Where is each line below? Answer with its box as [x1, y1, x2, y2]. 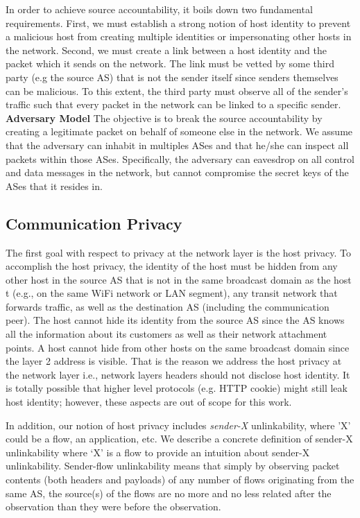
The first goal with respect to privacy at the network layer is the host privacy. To [6, 245, 351, 259]
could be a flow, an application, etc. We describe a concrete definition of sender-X [6, 431, 353, 446]
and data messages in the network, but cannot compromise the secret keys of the [6, 165, 349, 180]
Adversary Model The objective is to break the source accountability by [6, 110, 323, 125]
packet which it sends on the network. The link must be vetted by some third [6, 56, 335, 71]
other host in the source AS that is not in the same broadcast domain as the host [6, 272, 352, 286]
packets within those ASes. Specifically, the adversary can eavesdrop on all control [6, 151, 354, 166]
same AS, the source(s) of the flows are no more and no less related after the [6, 485, 332, 500]
